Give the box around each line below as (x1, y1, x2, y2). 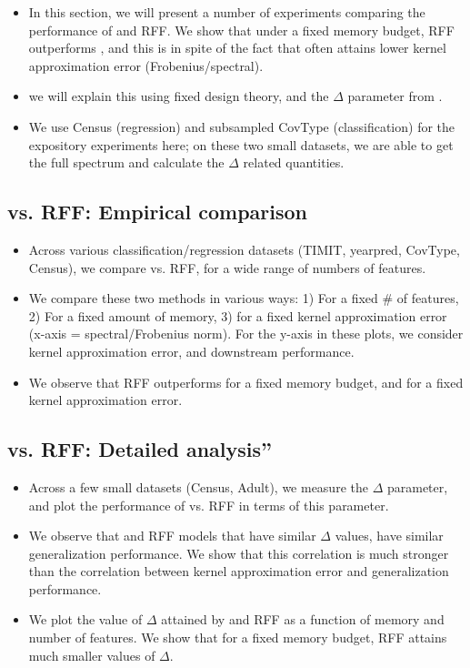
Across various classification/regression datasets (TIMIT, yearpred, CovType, (28, 239, 460, 258)
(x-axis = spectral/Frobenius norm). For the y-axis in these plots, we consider (28, 324, 464, 343)
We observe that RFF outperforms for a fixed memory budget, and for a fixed (28, 372, 464, 391)
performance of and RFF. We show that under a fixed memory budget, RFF (28, 20, 455, 39)
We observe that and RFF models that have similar (28, 526, 316, 545)
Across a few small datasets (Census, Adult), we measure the (28, 477, 368, 496)
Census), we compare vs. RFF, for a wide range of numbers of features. (28, 258, 426, 277)
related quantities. (243, 153, 345, 172)
